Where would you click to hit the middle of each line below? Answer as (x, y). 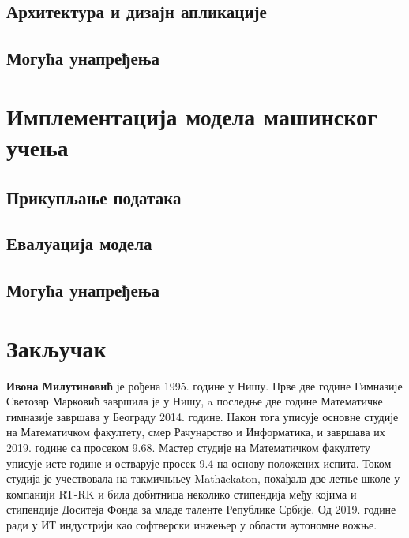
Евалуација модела (79, 243)
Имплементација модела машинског (192, 116)
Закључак (56, 347)
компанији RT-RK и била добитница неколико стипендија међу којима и (182, 493)
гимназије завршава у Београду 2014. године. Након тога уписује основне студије (203, 416)
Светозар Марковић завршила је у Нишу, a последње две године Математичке (195, 401)
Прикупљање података (94, 197)
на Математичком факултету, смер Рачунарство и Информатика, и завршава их (196, 432)
